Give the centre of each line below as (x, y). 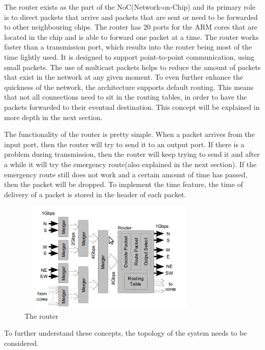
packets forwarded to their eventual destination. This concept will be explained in (132, 107)
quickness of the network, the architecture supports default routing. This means (129, 87)
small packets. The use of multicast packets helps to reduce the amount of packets (132, 67)
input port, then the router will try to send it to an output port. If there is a (124, 144)
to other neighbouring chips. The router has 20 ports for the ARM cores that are (131, 27)
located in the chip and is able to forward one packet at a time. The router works (131, 37)
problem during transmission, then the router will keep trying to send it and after (132, 154)
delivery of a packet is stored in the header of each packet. (95, 194)
